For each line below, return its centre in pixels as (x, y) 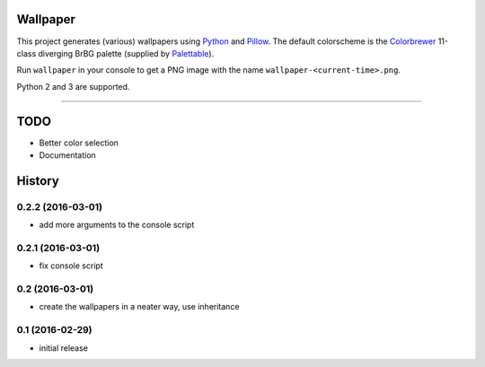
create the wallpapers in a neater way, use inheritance (139, 307)
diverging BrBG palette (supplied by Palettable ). (126, 53)
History (38, 181)
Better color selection (79, 143)
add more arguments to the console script (117, 225)
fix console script (71, 266)
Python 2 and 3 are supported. (73, 86)
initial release (64, 348)
